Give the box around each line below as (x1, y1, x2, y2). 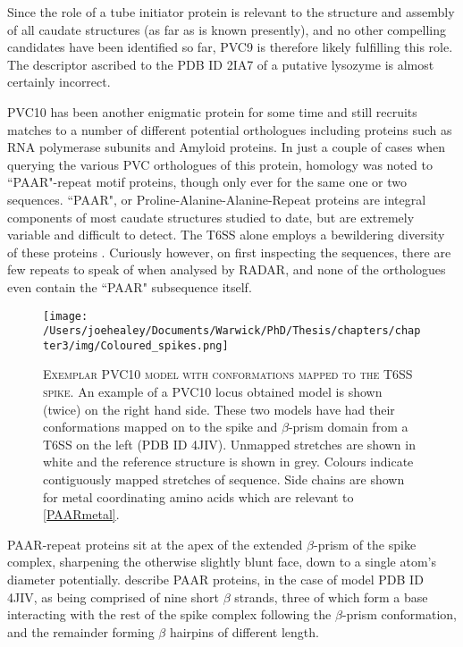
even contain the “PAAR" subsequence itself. (7, 277, 252, 296)
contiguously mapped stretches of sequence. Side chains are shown (43, 470, 405, 489)
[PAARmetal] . (43, 505, 120, 524)
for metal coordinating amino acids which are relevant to (43, 487, 354, 506)
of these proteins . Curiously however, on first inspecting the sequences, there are (7, 242, 451, 261)
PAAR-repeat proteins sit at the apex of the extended (7, 534, 303, 553)
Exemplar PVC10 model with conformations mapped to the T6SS (43, 365, 413, 383)
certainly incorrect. (7, 72, 111, 91)
